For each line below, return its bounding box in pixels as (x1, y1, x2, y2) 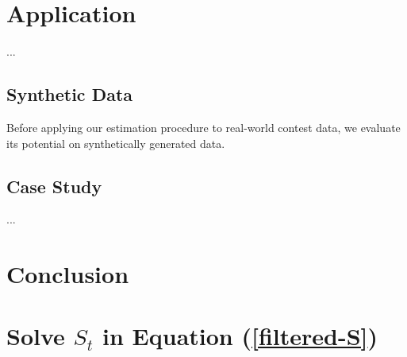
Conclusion (6, 258, 129, 290)
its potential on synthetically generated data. (6, 134, 225, 151)
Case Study (6, 173, 102, 198)
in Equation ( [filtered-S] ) (102, 320, 378, 352)
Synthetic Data (6, 82, 133, 107)
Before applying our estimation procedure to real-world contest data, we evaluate (6, 118, 401, 135)
